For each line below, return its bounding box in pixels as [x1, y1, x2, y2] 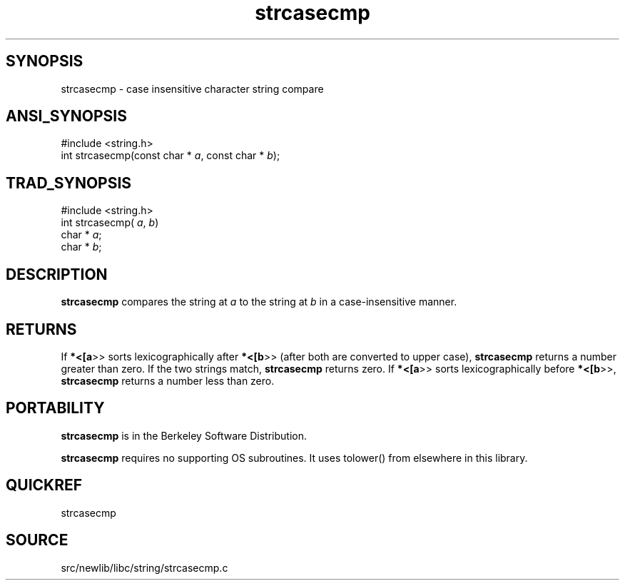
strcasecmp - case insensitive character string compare [61, 82, 324, 95]
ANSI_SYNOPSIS [6, 107, 127, 126]
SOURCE [6, 531, 68, 550]
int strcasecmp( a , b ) [61, 216, 159, 229]
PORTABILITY [6, 399, 105, 418]
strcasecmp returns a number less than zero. [61, 374, 275, 387]
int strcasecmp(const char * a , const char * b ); [61, 149, 280, 162]
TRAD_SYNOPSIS [6, 173, 132, 192]
